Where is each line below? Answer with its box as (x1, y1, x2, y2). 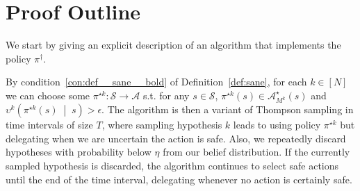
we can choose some (6, 88, 90, 102)
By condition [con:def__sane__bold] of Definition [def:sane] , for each (6, 74, 307, 89)
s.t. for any (142, 88, 190, 102)
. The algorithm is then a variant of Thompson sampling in (101, 102, 354, 117)
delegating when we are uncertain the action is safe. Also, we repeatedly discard (6, 131, 346, 145)
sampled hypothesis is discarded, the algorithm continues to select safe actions (6, 158, 339, 172)
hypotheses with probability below (6, 144, 152, 159)
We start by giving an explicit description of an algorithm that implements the (6, 38, 341, 52)
